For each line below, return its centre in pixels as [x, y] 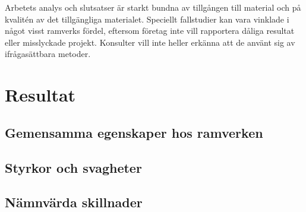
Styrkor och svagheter [73, 167]
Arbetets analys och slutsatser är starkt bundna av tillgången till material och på [153, 7]
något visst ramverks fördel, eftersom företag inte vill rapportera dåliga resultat [150, 31]
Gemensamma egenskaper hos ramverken [134, 132]
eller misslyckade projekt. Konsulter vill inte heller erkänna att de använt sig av [150, 42]
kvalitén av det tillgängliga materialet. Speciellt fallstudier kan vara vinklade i [147, 19]
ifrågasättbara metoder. [48, 54]
